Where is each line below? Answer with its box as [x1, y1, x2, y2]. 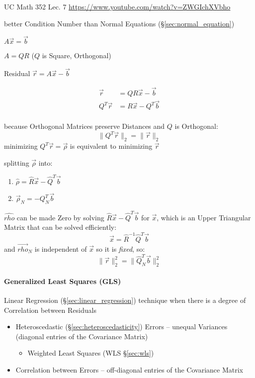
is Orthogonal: [174, 121, 218, 131]
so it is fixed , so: [96, 244, 145, 254]
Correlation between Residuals [4, 304, 96, 315]
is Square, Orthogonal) [42, 50, 111, 61]
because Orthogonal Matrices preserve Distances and [4, 121, 165, 131]
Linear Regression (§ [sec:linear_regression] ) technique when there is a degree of [4, 294, 246, 305]
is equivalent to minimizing [70, 141, 153, 151]
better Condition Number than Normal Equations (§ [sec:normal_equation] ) [4, 18, 235, 28]
